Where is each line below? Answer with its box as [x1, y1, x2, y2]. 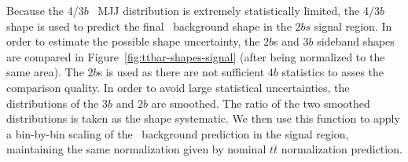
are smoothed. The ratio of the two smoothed [151, 94, 370, 111]
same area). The [6, 64, 84, 80]
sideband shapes [317, 33, 395, 50]
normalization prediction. [281, 141, 402, 157]
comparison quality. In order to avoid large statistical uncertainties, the [6, 79, 350, 95]
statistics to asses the [281, 64, 384, 80]
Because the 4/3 [6, 2, 84, 18]
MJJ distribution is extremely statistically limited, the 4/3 [97, 2, 380, 18]
